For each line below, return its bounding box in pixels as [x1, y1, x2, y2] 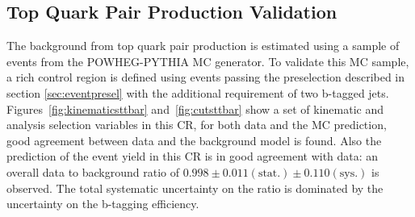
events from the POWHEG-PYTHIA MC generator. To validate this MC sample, [6, 52, 409, 69]
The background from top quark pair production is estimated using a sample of [6, 37, 400, 54]
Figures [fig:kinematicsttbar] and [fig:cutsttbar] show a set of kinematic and [6, 100, 384, 117]
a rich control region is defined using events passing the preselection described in [6, 69, 405, 86]
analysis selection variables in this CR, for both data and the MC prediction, [6, 116, 387, 133]
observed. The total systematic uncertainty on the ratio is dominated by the [6, 179, 384, 196]
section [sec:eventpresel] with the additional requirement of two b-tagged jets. [6, 84, 389, 101]
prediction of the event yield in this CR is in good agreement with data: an [6, 148, 379, 165]
